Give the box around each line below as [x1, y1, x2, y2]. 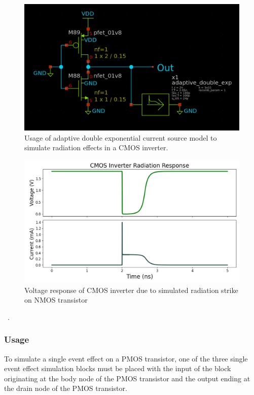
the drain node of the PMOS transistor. [4, 383, 127, 393]
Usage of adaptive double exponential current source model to [24, 132, 217, 143]
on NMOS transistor [24, 294, 88, 305]
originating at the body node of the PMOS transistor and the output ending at [4, 373, 250, 383]
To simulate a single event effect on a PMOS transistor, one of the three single [4, 353, 248, 364]
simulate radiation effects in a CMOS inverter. [24, 142, 168, 153]
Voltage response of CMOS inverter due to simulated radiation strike [24, 284, 238, 295]
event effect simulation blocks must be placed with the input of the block [4, 363, 231, 374]
